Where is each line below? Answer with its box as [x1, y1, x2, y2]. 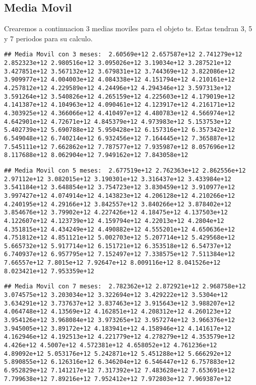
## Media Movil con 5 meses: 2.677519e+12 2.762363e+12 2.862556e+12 [4, 167, 246, 174]
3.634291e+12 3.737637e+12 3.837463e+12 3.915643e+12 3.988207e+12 [4, 299, 235, 307]
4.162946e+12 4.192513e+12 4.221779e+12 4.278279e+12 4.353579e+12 [4, 333, 235, 341]
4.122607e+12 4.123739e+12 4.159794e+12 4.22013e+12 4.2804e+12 [4, 217, 224, 224]
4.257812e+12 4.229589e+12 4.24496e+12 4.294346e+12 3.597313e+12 [4, 85, 232, 92]
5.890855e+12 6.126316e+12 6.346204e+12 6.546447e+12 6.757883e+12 [4, 358, 235, 366]
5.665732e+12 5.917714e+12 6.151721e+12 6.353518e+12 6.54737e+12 [4, 242, 232, 250]
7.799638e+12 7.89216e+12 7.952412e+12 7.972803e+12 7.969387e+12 [4, 375, 232, 382]
